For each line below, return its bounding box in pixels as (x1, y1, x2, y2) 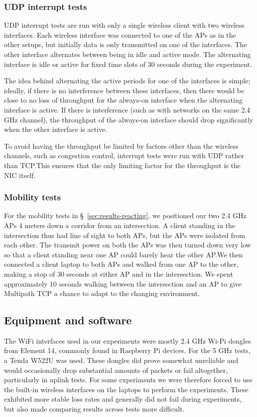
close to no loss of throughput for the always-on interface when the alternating (4, 95, 243, 105)
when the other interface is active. (4, 124, 107, 134)
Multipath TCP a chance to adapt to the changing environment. (4, 288, 200, 298)
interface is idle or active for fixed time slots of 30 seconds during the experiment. (4, 59, 252, 69)
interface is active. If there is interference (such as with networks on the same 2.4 (4, 104, 251, 115)
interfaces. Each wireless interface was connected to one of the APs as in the (4, 29, 236, 40)
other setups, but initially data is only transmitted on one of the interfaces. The (4, 39, 247, 50)
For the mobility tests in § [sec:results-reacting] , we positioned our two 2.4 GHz (4, 210, 247, 221)
